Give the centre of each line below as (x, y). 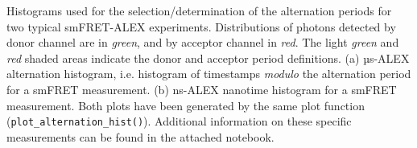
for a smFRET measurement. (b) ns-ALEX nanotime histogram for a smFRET (202, 89)
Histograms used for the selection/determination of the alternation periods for (199, 10)
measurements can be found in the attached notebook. (140, 136)
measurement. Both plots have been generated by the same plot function (186, 105)
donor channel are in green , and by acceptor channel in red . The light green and (203, 42)
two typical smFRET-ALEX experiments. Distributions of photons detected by (201, 26)
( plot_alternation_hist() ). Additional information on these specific (179, 121)
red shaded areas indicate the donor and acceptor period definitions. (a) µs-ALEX (208, 58)
